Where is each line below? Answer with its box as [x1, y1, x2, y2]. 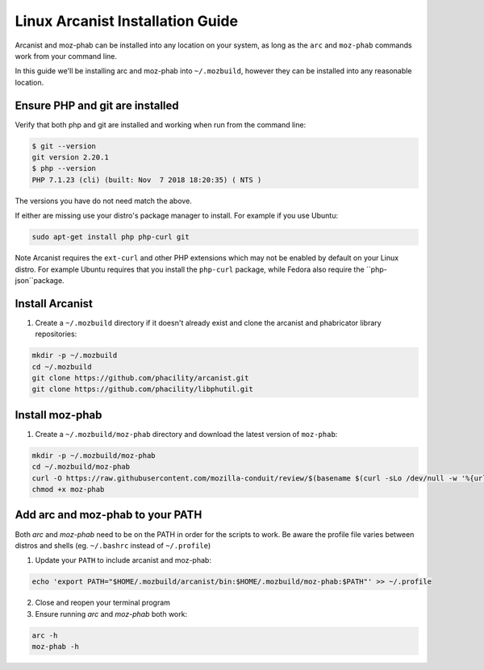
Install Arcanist [15, 297, 93, 310]
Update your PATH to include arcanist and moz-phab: [35, 556, 211, 565]
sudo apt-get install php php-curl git [31, 232, 190, 242]
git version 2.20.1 [31, 153, 109, 161]
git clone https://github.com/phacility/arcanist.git [31, 373, 249, 382]
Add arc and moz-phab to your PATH [15, 508, 202, 522]
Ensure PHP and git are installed [15, 98, 179, 112]
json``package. [15, 275, 65, 285]
